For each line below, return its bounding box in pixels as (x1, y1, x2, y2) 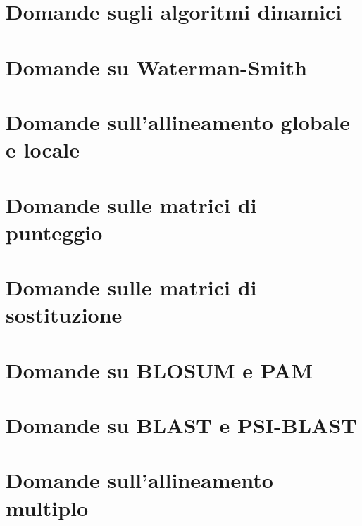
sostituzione (6, 300, 123, 329)
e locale (6, 135, 80, 164)
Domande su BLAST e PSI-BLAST (6, 411, 357, 439)
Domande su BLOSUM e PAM (6, 355, 313, 384)
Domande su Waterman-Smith (6, 52, 307, 81)
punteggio (6, 217, 103, 246)
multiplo (6, 493, 89, 522)
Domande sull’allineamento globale (6, 107, 350, 136)
